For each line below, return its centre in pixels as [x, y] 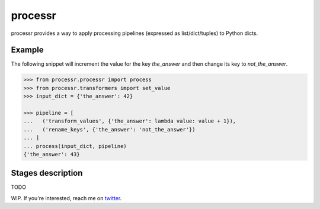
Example [27, 50]
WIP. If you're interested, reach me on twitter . [66, 198]
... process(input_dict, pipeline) [75, 146]
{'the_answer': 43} [52, 154]
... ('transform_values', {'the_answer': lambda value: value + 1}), [130, 121]
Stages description [47, 173]
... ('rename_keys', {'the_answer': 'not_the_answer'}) [109, 129]
